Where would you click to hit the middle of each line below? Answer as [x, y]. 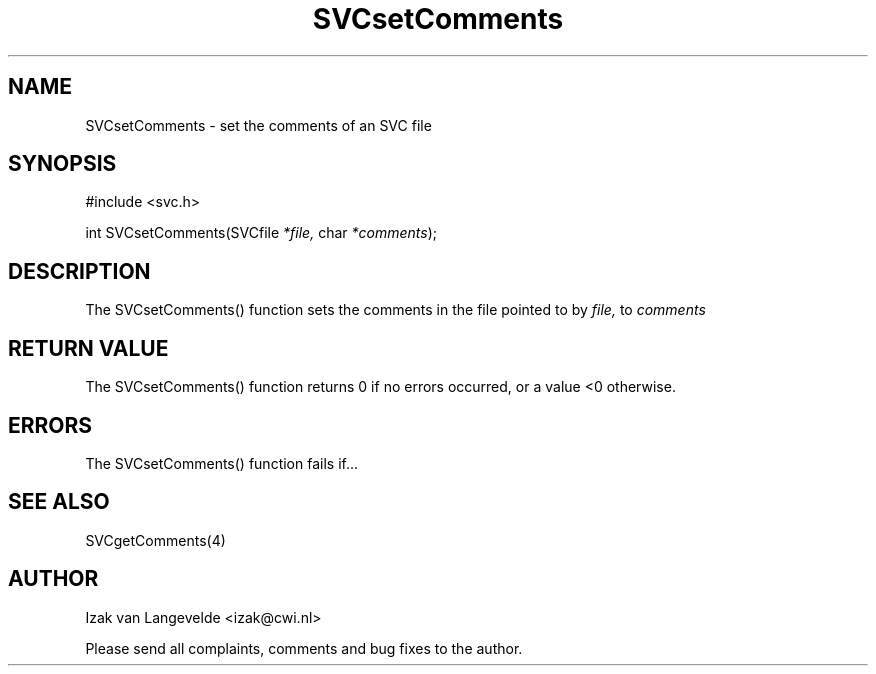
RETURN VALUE [88, 348]
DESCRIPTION [79, 271]
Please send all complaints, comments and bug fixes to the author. [304, 648]
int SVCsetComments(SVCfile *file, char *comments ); [261, 233]
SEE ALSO [59, 502]
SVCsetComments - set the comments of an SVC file [258, 125]
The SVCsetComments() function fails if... [222, 463]
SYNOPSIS [62, 164]
